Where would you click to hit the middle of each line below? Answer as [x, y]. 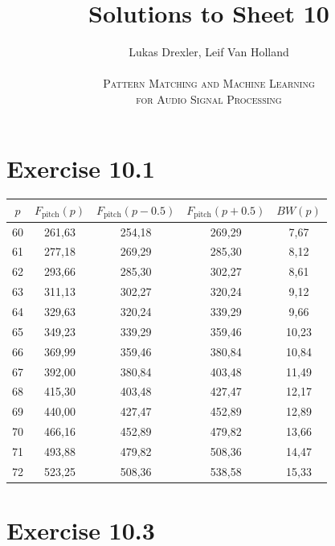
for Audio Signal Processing [209, 99]
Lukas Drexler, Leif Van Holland [209, 52]
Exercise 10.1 [81, 168]
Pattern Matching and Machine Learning [209, 83]
